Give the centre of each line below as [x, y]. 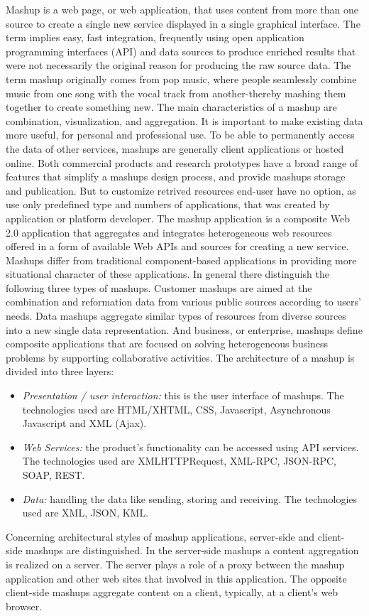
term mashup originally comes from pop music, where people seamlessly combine [181, 79]
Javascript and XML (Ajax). [84, 423]
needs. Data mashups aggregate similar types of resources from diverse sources [176, 316]
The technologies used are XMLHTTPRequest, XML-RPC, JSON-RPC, [180, 461]
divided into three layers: [60, 371]
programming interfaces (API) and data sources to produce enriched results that [181, 51]
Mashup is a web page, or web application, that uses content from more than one [182, 9]
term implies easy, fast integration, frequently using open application [155, 37]
